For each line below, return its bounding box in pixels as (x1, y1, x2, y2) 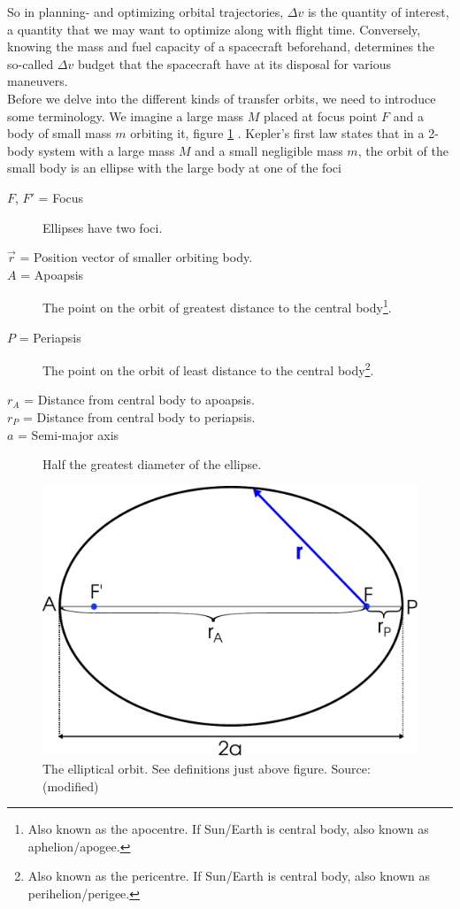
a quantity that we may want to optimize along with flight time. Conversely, (7, 19, 421, 38)
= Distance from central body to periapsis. (23, 408, 256, 426)
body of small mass (7, 124, 111, 143)
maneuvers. (7, 72, 68, 90)
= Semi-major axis (18, 425, 119, 443)
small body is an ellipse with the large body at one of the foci (7, 158, 341, 177)
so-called (7, 54, 54, 73)
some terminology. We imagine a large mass (7, 106, 244, 125)
